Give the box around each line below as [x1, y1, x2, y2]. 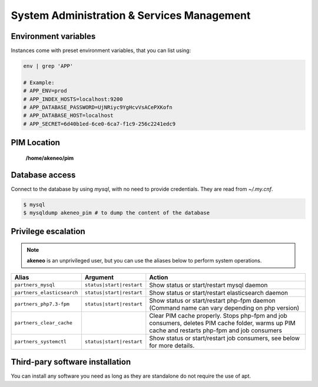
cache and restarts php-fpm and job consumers [149, 326, 283, 334]
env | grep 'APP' [23, 63, 74, 70]
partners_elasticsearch [14, 290, 78, 296]
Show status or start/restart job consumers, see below [149, 334, 300, 342]
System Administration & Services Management [11, 9, 251, 22]
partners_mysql [14, 282, 55, 288]
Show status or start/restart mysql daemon [149, 281, 268, 289]
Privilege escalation [11, 227, 85, 237]
